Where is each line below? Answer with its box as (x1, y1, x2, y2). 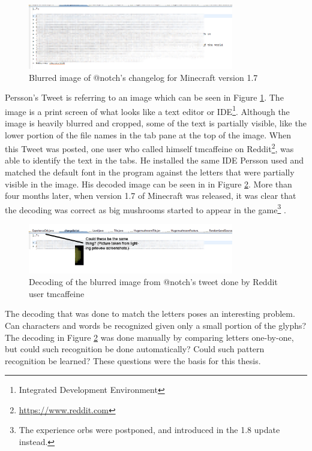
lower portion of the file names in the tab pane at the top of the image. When (5, 128, 291, 141)
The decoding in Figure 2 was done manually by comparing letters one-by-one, (5, 331, 294, 343)
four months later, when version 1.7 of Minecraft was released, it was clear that (5, 189, 296, 202)
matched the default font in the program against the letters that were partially (5, 166, 295, 178)
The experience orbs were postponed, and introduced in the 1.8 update (19, 423, 280, 436)
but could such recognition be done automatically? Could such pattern (5, 343, 265, 355)
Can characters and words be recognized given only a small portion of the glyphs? (5, 319, 307, 331)
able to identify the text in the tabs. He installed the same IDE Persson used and (5, 154, 304, 167)
